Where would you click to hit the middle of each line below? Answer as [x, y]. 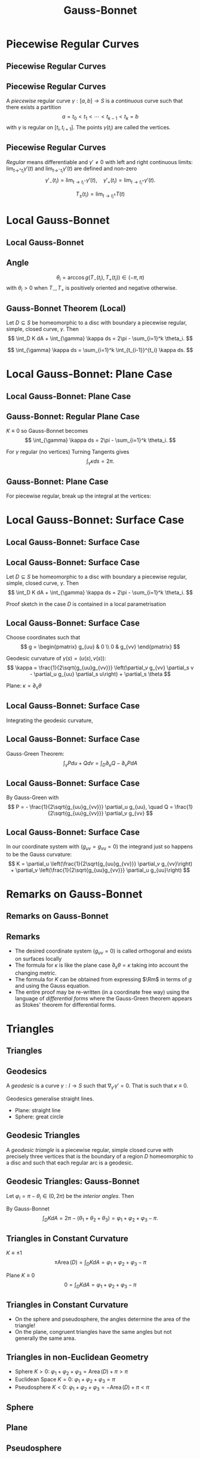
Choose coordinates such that [43, 638]
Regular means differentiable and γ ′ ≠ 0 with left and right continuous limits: [99, 162]
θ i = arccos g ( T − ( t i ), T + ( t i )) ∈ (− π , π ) [100, 278]
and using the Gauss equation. [53, 985]
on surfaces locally [38, 959]
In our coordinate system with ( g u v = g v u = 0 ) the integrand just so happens [99, 847]
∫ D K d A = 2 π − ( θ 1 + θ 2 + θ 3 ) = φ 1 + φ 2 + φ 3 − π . [100, 1219]
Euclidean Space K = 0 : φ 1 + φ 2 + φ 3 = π [65, 1380]
